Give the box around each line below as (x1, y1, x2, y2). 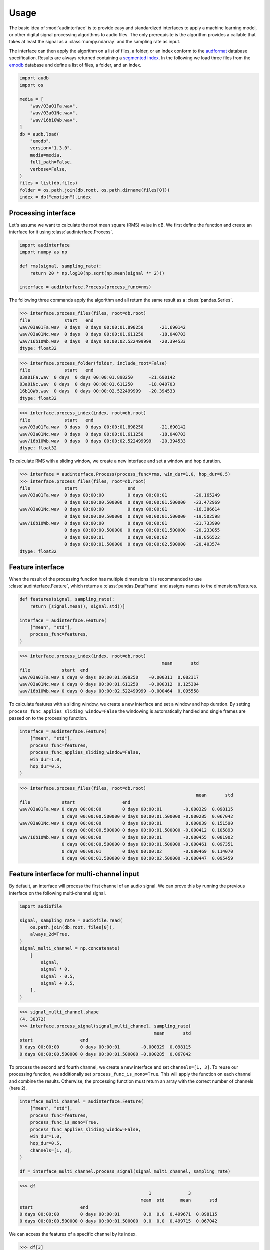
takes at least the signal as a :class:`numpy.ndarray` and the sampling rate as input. (9, 39, 181, 45)
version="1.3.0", (30, 145, 73, 151)
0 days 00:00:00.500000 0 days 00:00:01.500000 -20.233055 (64, 527, 220, 533)
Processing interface (9, 209, 76, 217)
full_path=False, (30, 159, 73, 165)
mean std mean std (140, 1197, 217, 1203)
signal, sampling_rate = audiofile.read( (19, 917, 123, 923)
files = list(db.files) (19, 180, 78, 186)
